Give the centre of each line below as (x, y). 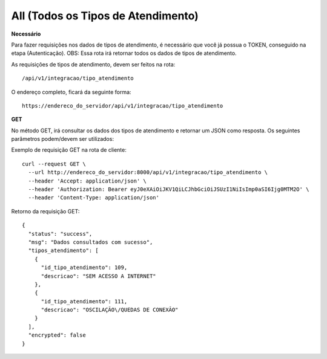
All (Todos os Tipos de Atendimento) (105, 16)
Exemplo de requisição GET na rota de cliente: (69, 150)
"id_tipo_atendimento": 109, (84, 268)
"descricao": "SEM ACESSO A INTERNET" (99, 276)
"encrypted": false (57, 335)
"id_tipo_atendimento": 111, (84, 301)
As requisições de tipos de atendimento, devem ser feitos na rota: (93, 64)
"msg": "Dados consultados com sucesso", (91, 242)
